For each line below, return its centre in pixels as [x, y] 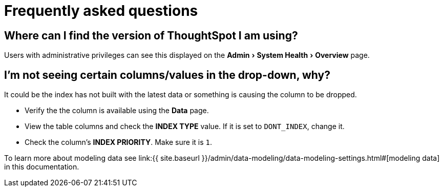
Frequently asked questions [101, 11]
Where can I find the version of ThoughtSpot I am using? [151, 35]
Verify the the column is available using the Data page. [117, 111]
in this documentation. [42, 167]
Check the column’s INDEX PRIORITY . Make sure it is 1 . [119, 142]
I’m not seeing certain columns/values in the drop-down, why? [167, 75]
